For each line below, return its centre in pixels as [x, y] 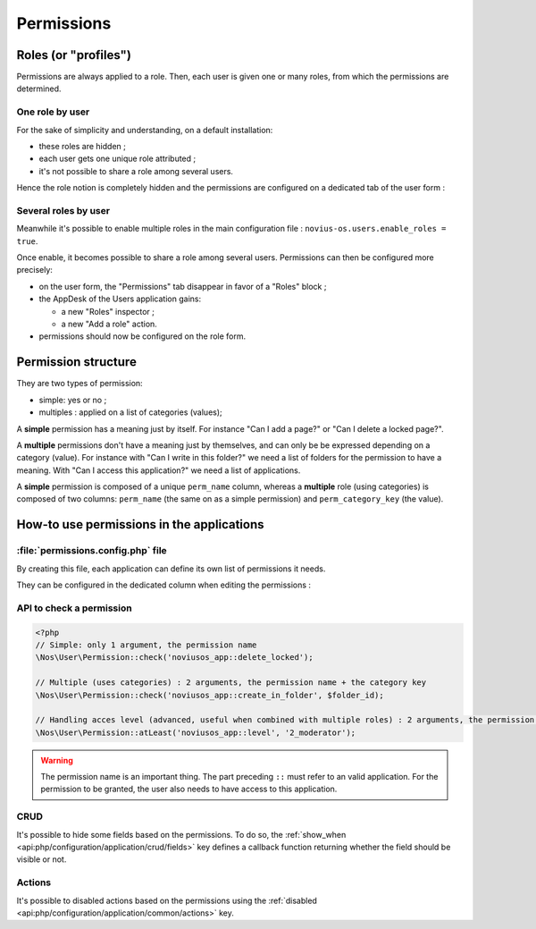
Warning [57, 760]
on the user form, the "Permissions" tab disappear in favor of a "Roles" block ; [183, 286]
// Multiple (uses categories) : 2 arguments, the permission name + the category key [231, 683]
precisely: [35, 270]
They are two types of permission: [80, 384]
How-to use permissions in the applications [140, 524]
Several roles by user [63, 210]
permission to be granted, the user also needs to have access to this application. [189, 789]
